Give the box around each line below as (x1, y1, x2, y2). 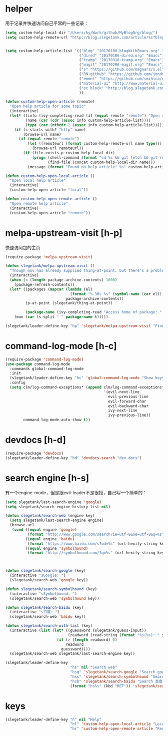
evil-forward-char (108, 399, 146, 404)
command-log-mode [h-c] (5, 340, 117, 352)
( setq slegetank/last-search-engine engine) (9, 518, 104, 523)
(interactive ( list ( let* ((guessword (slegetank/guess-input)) (9, 628, 146, 633)
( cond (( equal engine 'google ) (11, 527, 77, 532)
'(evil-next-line (103, 389, 140, 395)
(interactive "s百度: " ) (9, 609, 60, 615)
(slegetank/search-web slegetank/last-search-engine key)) (9, 651, 135, 656)
